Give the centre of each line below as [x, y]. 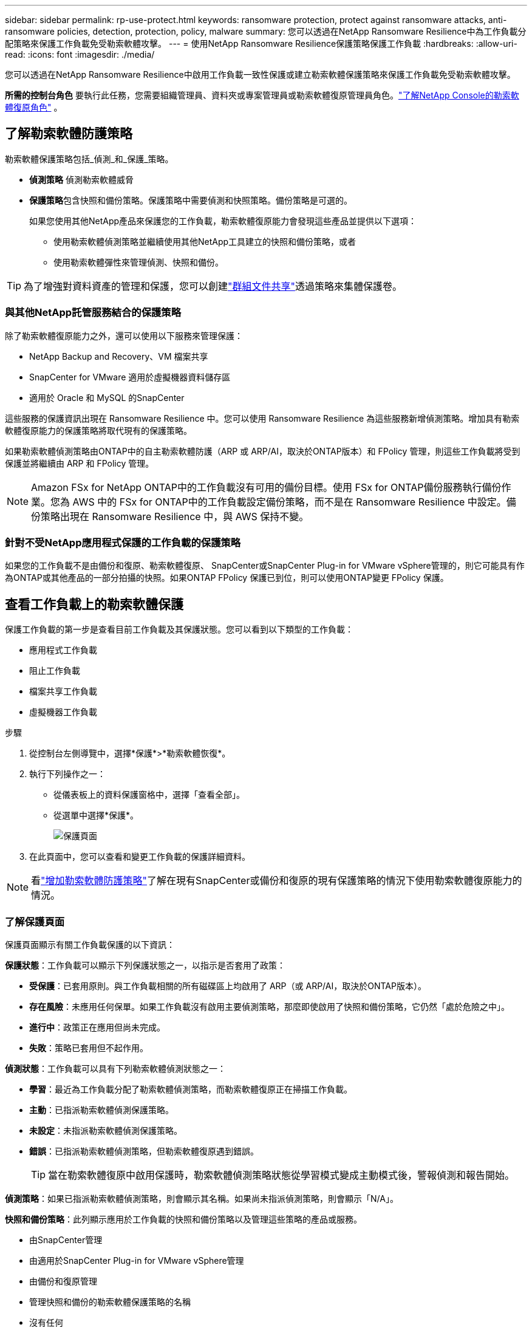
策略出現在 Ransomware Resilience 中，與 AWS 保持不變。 [175, 516]
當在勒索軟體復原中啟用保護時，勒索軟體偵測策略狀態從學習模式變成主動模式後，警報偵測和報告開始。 [281, 1175]
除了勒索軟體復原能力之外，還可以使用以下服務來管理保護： [124, 335]
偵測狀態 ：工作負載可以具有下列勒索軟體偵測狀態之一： [115, 1068]
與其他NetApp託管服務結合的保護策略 [93, 313]
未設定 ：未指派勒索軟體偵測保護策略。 [106, 1130]
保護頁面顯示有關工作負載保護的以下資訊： [90, 944]
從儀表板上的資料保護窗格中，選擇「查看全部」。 [149, 795]
